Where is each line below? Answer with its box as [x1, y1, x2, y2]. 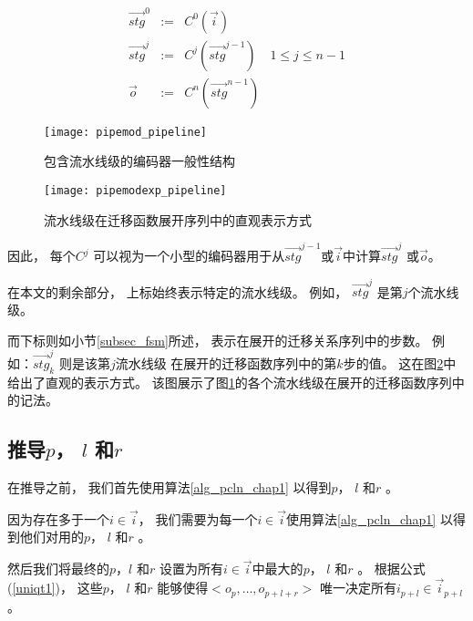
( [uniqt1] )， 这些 [7, 578, 103, 597]
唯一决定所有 [319, 578, 396, 597]
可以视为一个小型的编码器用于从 [93, 246, 285, 265]
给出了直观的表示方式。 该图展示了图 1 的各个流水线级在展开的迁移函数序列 [7, 372, 452, 391]
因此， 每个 [7, 246, 76, 265]
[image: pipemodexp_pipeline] [44, 184, 227, 198]
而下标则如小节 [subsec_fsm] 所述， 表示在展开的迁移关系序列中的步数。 [7, 330, 428, 349]
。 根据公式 [357, 559, 426, 578]
